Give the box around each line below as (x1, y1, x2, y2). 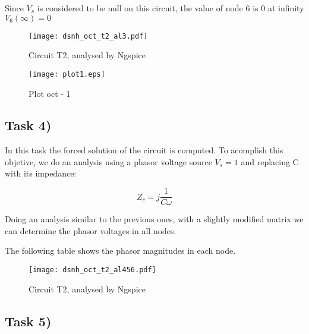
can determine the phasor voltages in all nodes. (5, 224, 176, 237)
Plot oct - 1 (29, 87, 71, 99)
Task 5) (5, 311, 52, 330)
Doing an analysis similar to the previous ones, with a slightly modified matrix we (5, 213, 304, 225)
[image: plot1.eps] (29, 70, 105, 78)
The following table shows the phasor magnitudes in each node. (5, 244, 236, 257)
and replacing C (241, 155, 299, 168)
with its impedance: (5, 167, 77, 179)
